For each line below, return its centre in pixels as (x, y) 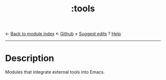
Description (30, 59)
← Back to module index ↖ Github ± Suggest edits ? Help (63, 34)
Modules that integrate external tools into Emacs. (55, 72)
